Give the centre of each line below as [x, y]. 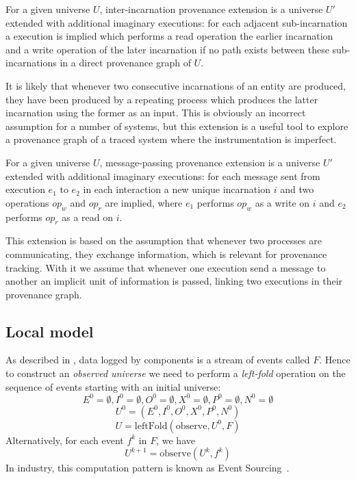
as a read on [87, 217]
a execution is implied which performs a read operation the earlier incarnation [169, 36]
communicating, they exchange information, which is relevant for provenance [166, 254]
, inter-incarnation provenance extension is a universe [211, 9]
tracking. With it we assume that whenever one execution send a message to [166, 267]
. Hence [335, 360]
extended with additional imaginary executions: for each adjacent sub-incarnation [177, 22]
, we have [176, 440]
